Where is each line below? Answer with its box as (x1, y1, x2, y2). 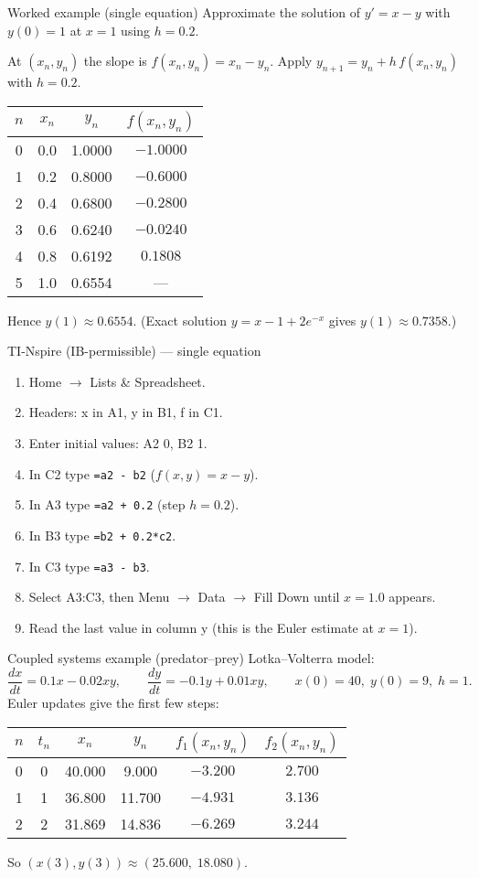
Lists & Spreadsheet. (90, 371, 206, 391)
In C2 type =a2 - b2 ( (28, 464, 155, 483)
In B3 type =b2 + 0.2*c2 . (28, 525, 176, 544)
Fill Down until (253, 587, 340, 606)
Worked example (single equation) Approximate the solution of (7, 3, 361, 21)
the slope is (83, 51, 147, 70)
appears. (389, 587, 436, 606)
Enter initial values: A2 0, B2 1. (28, 433, 208, 452)
